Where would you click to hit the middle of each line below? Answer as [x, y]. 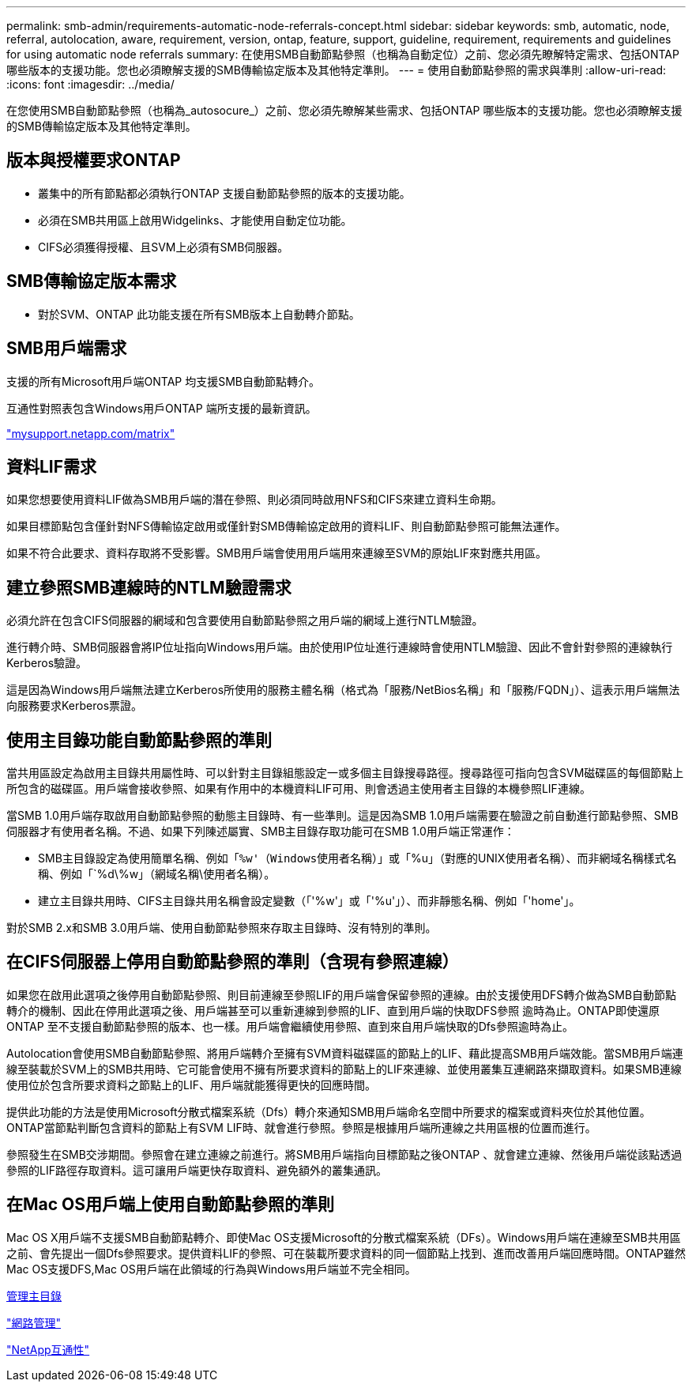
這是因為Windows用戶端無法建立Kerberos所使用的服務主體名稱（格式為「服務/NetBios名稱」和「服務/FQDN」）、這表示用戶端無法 [343, 690]
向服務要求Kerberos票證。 [75, 706]
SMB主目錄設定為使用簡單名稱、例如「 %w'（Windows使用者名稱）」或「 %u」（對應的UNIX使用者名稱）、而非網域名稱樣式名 [357, 858]
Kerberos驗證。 [47, 663]
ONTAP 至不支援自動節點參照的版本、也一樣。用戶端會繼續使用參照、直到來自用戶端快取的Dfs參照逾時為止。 [290, 1026]
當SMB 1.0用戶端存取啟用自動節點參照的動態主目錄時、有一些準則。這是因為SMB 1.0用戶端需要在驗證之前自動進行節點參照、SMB [342, 816]
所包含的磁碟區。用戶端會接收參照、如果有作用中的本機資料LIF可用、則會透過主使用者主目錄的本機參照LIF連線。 [299, 789]
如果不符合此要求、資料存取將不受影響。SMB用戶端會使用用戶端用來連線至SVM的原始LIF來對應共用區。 [277, 553]
